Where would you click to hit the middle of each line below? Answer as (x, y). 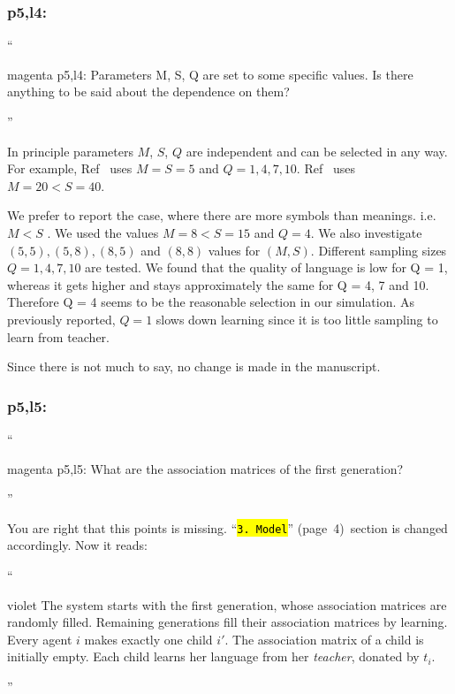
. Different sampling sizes (379, 250)
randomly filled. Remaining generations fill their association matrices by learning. (227, 622)
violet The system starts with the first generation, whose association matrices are (227, 604)
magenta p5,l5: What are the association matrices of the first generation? (205, 468)
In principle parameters (70, 151)
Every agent (40, 639)
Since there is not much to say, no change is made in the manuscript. (194, 366)
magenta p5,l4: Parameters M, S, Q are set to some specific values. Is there (210, 74)
